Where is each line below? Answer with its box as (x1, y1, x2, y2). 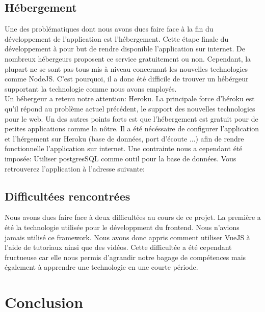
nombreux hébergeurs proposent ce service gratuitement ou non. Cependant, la (5, 53, 251, 64)
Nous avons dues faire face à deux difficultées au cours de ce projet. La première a (5, 212, 261, 222)
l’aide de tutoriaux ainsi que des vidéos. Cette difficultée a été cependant (5, 242, 232, 252)
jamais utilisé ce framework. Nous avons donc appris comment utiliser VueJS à (5, 232, 250, 242)
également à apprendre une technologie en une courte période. (5, 262, 198, 272)
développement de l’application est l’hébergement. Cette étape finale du (5, 33, 229, 44)
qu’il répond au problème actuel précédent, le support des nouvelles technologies (5, 103, 255, 114)
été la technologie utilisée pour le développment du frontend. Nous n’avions (5, 221, 240, 232)
